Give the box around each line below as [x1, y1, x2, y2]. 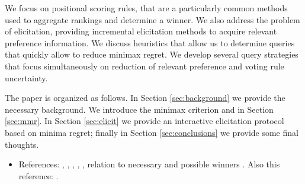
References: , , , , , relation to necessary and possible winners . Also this [18, 158, 280, 170]
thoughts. [5, 138, 39, 150]
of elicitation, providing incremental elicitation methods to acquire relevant [5, 25, 277, 37]
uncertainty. [5, 71, 48, 84]
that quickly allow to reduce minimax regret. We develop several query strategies [5, 48, 298, 61]
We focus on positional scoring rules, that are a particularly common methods [5, 2, 288, 14]
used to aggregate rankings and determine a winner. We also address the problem [5, 13, 300, 26]
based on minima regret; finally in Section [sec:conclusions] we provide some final [5, 126, 298, 138]
